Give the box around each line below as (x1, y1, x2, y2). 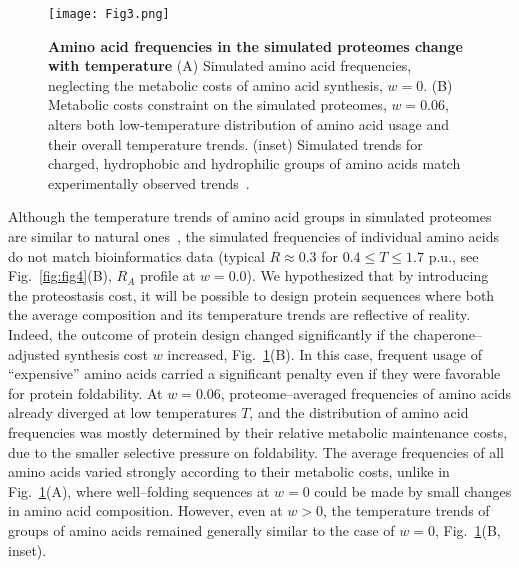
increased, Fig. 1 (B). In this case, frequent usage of (167, 343, 482, 364)
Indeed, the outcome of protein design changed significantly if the (8, 323, 409, 344)
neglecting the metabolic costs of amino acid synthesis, (48, 74, 383, 95)
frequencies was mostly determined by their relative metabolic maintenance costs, (8, 421, 508, 442)
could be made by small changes (314, 480, 512, 501)
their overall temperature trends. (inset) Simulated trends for (48, 133, 423, 154)
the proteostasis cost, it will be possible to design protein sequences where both (8, 284, 495, 305)
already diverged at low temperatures (8, 402, 237, 423)
